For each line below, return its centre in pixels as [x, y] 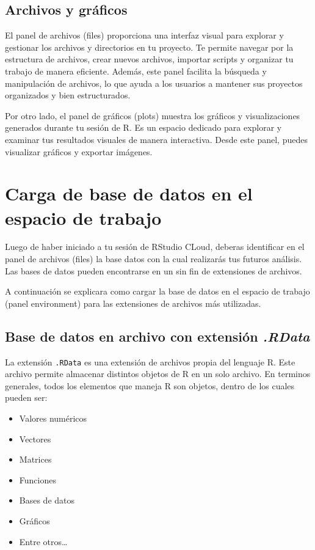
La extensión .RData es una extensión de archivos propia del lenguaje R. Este [150, 361]
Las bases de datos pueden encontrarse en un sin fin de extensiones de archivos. [154, 270]
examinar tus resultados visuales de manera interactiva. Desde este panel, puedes [156, 139]
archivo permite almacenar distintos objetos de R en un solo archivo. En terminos [158, 374]
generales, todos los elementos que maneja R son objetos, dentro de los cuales [150, 385]
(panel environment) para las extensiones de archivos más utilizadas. [133, 303]
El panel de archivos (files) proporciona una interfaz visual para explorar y [144, 35]
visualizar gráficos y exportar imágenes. [79, 151]
